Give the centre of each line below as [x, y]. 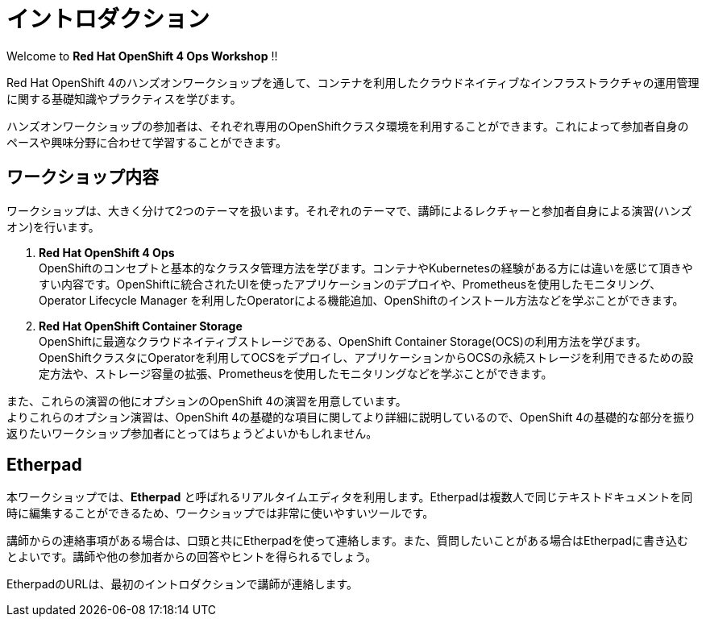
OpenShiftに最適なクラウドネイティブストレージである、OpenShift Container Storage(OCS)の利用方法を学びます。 [343, 341]
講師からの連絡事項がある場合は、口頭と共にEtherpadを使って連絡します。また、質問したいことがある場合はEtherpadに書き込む [348, 541]
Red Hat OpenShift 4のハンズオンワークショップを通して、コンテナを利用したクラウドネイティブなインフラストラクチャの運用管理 [353, 82]
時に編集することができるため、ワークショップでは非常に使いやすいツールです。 [220, 513]
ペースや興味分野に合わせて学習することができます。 [147, 142]
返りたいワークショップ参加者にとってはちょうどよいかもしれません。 [192, 433]
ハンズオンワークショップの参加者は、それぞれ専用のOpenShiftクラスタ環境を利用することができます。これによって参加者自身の [348, 126]
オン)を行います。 [53, 226]
